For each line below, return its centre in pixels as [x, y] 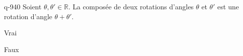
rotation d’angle [28, 16]
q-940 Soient [23, 6]
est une [228, 6]
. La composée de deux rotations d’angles [131, 6]
